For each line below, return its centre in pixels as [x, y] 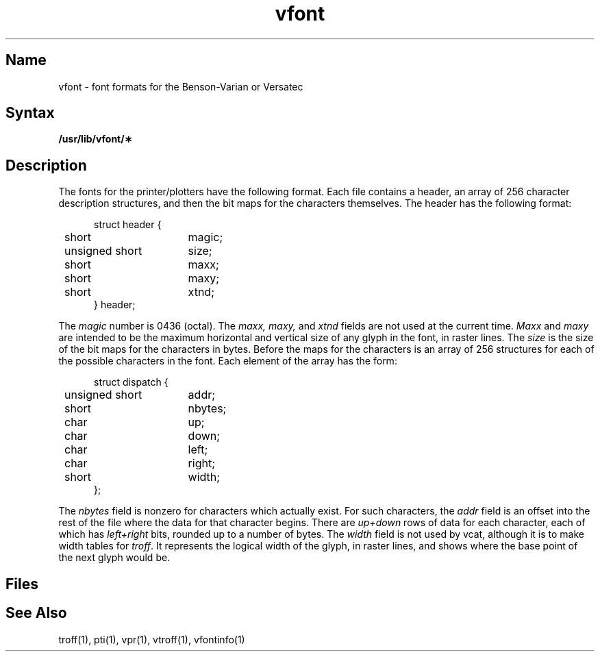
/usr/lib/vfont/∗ [96, 139]
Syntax [30, 113]
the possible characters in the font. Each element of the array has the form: [228, 361]
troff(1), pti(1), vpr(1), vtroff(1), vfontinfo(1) [152, 639]
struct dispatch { [131, 382]
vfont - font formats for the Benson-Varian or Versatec [181, 86]
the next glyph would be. [114, 558]
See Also [36, 613]
